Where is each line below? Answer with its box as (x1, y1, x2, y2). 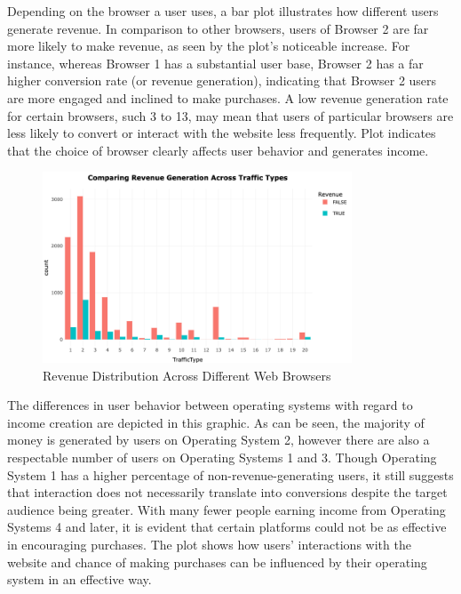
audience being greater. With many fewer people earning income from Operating (7, 500, 446, 518)
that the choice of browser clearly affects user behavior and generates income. (7, 140, 429, 159)
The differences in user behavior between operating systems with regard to (7, 396, 413, 414)
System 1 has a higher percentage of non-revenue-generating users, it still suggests (7, 465, 454, 484)
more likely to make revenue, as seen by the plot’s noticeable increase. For (7, 36, 410, 55)
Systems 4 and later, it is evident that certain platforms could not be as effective (7, 518, 447, 536)
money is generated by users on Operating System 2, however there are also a (7, 430, 430, 449)
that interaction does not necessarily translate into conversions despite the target (7, 483, 448, 502)
